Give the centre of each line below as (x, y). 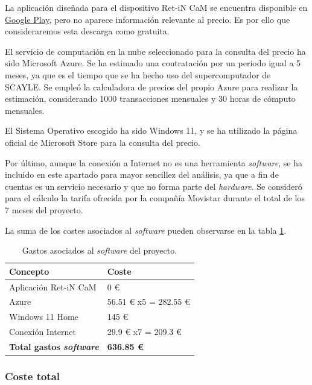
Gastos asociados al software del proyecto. (100, 250)
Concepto (29, 271)
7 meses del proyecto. (44, 209)
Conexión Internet (43, 332)
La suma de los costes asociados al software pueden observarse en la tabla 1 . (146, 230)
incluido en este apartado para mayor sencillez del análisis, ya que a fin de (142, 174)
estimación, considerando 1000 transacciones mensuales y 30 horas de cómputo (150, 99)
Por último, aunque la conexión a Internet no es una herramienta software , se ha (154, 162)
